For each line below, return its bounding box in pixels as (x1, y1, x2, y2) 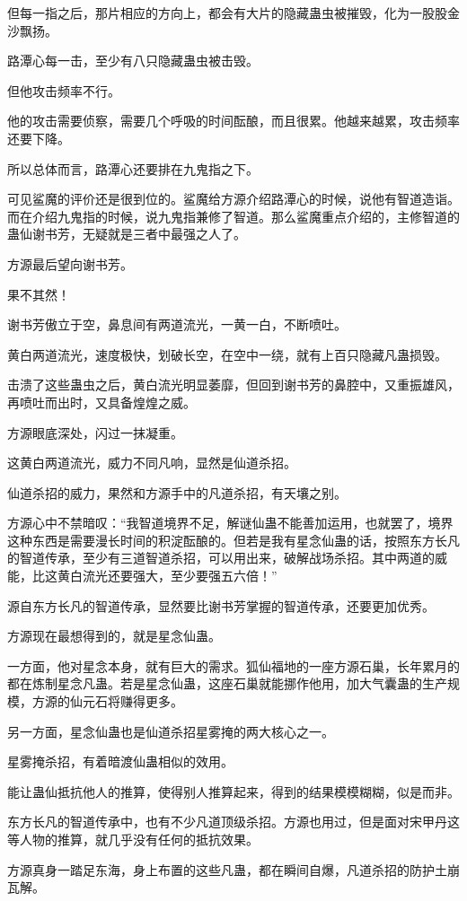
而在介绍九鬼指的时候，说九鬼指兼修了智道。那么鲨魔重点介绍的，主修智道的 (7, 206, 460, 225)
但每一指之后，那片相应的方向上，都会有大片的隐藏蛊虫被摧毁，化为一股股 (7, 4, 447, 22)
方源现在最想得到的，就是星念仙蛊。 (7, 626, 221, 645)
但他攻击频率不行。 (7, 81, 120, 100)
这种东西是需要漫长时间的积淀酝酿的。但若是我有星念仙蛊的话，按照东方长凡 (7, 530, 460, 549)
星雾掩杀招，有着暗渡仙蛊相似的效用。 (7, 752, 233, 771)
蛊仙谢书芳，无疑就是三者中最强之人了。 (7, 224, 246, 243)
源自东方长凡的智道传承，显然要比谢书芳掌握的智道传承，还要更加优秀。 (7, 596, 435, 615)
